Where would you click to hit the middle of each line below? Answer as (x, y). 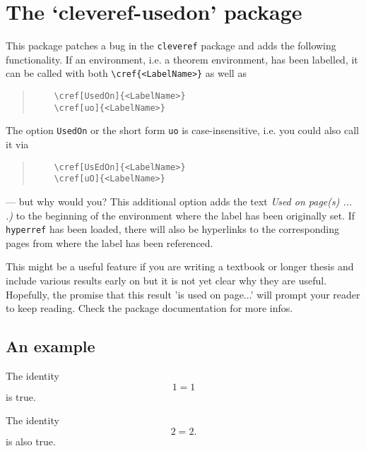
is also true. (31, 441)
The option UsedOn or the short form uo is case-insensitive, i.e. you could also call (183, 130)
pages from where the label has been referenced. (110, 242)
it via (17, 144)
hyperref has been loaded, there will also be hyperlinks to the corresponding (172, 229)
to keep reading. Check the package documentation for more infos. (149, 308)
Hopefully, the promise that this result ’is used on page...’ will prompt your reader (183, 294)
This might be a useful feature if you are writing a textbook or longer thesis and (180, 266)
